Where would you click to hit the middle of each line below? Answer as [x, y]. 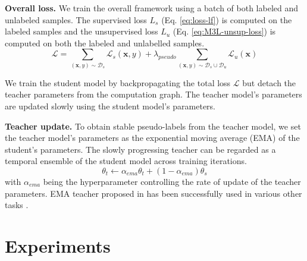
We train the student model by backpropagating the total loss [118, 82]
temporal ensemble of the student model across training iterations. [126, 161]
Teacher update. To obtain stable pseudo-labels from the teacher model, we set [153, 126]
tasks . [17, 205]
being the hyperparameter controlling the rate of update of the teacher [172, 181]
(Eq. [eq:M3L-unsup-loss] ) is [224, 31]
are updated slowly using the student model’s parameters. [110, 106]
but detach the [269, 82]
